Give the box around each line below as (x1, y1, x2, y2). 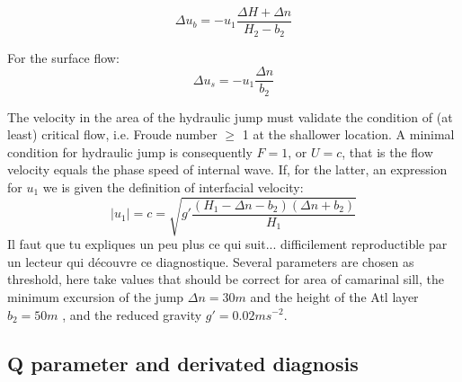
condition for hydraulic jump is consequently (7, 142, 253, 161)
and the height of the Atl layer (250, 287, 419, 306)
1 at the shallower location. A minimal (242, 125, 455, 144)
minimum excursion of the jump (7, 287, 184, 306)
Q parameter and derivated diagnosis (7, 349, 359, 377)
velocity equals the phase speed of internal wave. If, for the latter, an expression (7, 160, 448, 179)
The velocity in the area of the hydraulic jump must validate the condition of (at (7, 107, 453, 126)
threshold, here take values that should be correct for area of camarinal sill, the (7, 270, 444, 289)
